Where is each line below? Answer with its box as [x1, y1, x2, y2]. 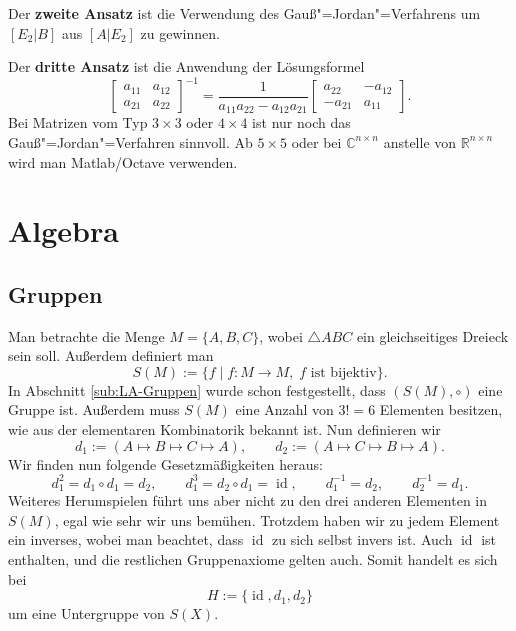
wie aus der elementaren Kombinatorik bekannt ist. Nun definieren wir [8, 419, 441, 440]
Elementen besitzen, [379, 399, 503, 420]
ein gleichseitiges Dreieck [356, 325, 509, 346]
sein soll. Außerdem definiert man [8, 345, 214, 366]
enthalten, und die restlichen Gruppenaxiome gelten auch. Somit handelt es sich [8, 548, 498, 569]
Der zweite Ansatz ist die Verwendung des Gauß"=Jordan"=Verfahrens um [8, 3, 481, 23]
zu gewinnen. [140, 22, 220, 43]
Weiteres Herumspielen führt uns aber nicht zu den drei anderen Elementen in [8, 490, 488, 511]
